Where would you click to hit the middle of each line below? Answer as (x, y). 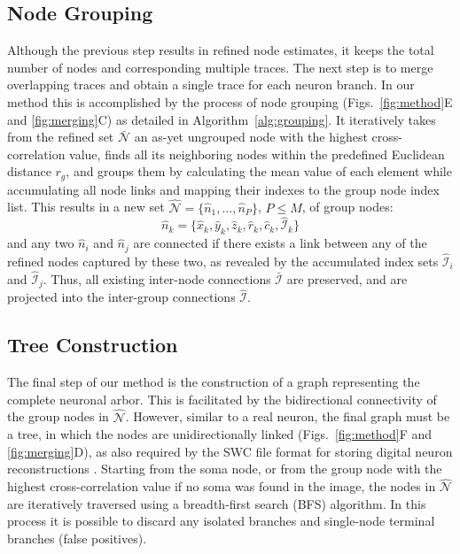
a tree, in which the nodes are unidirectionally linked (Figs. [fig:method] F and (220, 434)
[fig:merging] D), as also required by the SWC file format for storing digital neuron (230, 451)
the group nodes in (58, 416)
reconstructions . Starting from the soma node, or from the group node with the (225, 469)
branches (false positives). (77, 538)
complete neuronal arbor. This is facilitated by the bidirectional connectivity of (222, 399)
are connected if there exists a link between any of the (280, 243)
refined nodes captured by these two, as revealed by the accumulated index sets (223, 261)
